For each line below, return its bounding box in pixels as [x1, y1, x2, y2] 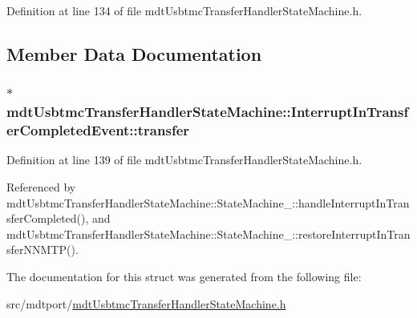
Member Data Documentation [6, 41, 262, 66]
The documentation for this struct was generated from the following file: [6, 268, 362, 284]
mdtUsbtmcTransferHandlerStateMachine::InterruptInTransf [6, 102, 409, 122]
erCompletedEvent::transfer [6, 120, 190, 140]
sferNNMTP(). [6, 241, 79, 258]
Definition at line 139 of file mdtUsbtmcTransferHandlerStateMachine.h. [6, 151, 362, 168]
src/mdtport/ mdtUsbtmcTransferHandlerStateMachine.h [6, 295, 286, 312]
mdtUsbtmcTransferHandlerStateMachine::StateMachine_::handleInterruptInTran [6, 194, 410, 211]
